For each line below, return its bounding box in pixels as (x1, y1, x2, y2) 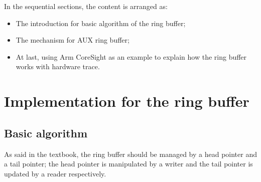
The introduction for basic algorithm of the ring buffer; (16, 18, 186, 28)
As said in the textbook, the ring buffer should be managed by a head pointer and (4, 148, 257, 159)
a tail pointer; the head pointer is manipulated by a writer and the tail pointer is (4, 158, 253, 169)
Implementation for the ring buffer (4, 91, 249, 111)
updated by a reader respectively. (4, 168, 106, 178)
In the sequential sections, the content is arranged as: (4, 1, 168, 11)
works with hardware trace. (16, 61, 100, 72)
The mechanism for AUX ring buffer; (16, 35, 129, 45)
